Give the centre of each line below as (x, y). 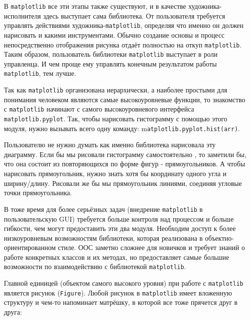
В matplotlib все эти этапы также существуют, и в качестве (95, 6)
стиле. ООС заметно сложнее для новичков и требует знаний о (151, 247)
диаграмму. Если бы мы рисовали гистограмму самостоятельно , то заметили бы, (125, 154)
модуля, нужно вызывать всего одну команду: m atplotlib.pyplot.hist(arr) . (122, 128)
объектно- (219, 238)
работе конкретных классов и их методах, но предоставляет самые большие (117, 257)
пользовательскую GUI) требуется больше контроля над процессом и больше (119, 218)
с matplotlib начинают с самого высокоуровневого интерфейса (99, 109)
